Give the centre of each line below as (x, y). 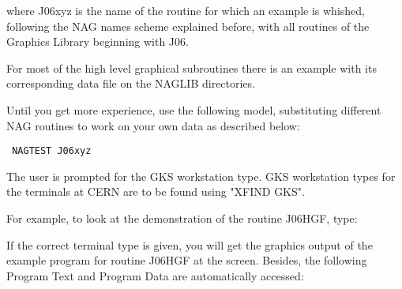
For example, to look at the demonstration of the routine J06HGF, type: (182, 218)
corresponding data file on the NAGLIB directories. (131, 83)
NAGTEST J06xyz (52, 151)
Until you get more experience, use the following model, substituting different (194, 109)
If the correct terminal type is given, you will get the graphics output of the (190, 244)
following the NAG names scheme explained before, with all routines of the (188, 26)
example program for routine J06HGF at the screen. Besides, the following (187, 260)
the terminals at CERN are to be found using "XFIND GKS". (156, 191)
